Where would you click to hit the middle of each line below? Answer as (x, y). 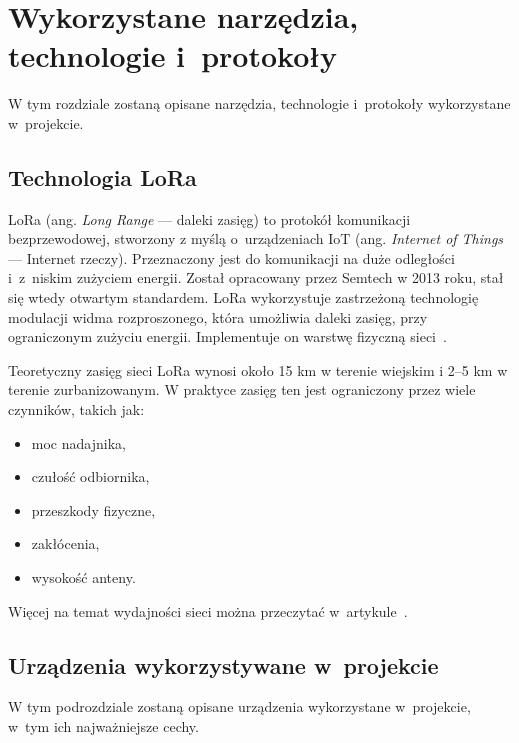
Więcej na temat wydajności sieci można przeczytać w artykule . (208, 610)
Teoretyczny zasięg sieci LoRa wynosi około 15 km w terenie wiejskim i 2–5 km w (258, 369)
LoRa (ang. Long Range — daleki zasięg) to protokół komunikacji (209, 218)
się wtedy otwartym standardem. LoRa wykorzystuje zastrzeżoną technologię (243, 297)
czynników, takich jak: (76, 409)
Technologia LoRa (102, 176)
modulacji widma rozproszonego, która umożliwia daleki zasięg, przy (218, 316)
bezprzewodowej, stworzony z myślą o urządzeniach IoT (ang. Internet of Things (256, 238)
